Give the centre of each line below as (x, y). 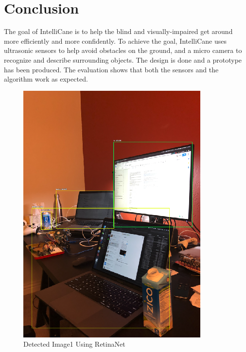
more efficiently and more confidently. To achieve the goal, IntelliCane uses (115, 41)
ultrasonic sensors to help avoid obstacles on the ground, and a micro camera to (123, 50)
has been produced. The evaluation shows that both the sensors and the (111, 69)
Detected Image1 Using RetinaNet (74, 344)
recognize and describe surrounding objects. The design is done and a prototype (123, 59)
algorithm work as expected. (46, 79)
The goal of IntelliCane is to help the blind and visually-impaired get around (118, 31)
